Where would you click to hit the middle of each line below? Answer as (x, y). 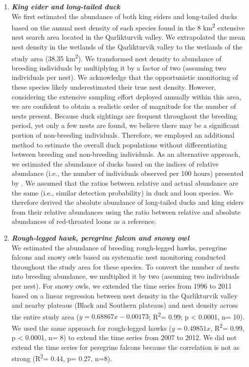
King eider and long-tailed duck (66, 6)
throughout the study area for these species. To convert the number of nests (125, 266)
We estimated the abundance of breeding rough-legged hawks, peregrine (119, 247)
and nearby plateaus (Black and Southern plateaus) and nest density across (125, 305)
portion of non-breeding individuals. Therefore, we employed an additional (123, 135)
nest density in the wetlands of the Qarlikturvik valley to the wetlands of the (127, 47)
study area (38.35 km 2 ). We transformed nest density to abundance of (116, 57)
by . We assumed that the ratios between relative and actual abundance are (125, 183)
